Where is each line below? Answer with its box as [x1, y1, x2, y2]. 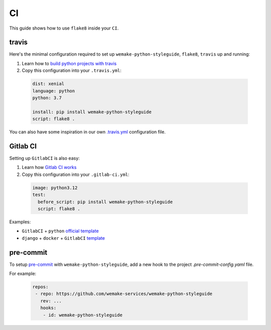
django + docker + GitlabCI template [22, 235, 105, 241]
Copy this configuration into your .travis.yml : [22, 68, 121, 74]
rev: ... [40, 298, 62, 303]
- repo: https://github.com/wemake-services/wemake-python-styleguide [35, 291, 213, 297]
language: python [32, 88, 75, 94]
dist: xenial [32, 81, 65, 87]
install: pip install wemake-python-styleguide [32, 109, 152, 115]
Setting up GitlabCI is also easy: [9, 155, 80, 161]
